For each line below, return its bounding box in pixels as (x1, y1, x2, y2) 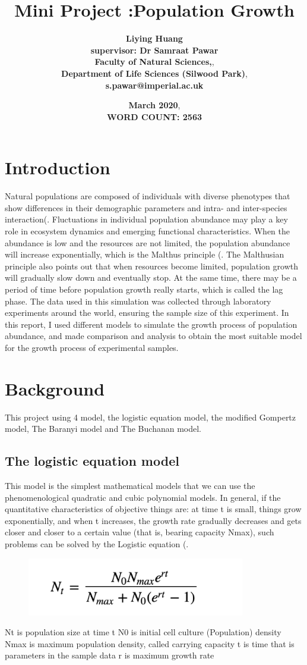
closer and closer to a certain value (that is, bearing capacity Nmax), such (5, 526, 274, 538)
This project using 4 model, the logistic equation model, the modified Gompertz (5, 410, 296, 423)
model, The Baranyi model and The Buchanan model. (5, 422, 201, 435)
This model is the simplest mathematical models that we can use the (5, 479, 255, 492)
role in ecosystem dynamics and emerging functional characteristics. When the (5, 225, 290, 237)
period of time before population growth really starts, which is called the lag (5, 283, 283, 295)
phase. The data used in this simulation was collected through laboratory (5, 294, 271, 307)
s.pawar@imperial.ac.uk (105, 79, 204, 91)
